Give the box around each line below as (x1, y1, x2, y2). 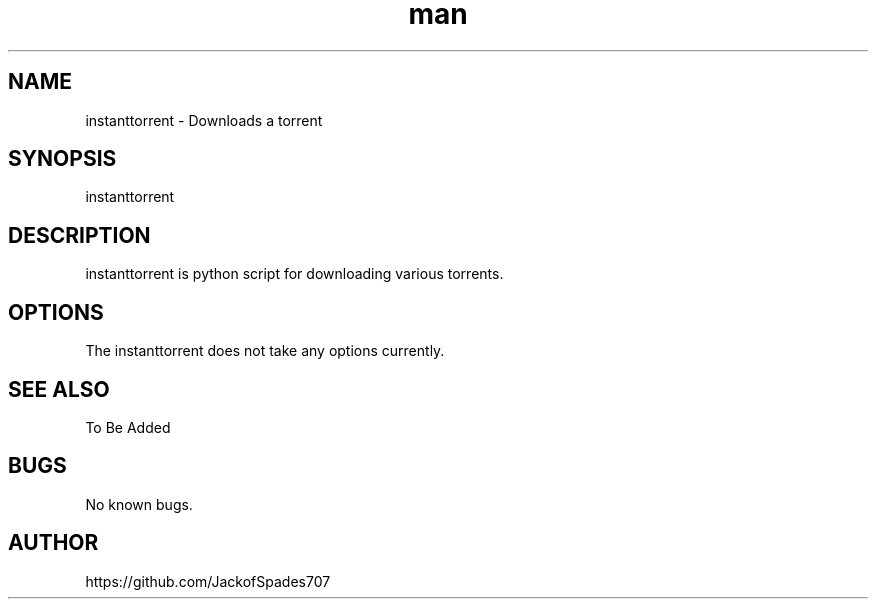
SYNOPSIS (8, 146, 117, 172)
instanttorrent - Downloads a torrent (85, 111, 323, 129)
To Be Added (85, 418, 171, 436)
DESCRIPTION (8, 222, 151, 248)
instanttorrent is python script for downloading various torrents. (85, 265, 504, 283)
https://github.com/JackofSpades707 (85, 572, 331, 590)
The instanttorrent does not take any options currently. (85, 342, 445, 360)
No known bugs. (85, 495, 193, 513)
